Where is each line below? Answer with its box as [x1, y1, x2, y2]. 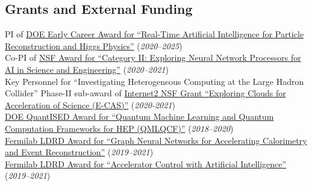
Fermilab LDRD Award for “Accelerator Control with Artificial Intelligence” [5, 157, 287, 170]
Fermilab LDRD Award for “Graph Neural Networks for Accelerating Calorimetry [5, 134, 307, 146]
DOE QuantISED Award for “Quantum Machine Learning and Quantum [5, 110, 274, 123]
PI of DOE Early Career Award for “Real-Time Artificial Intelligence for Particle [5, 28, 304, 40]
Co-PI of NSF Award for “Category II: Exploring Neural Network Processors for [5, 51, 301, 64]
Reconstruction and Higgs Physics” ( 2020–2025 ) [5, 39, 183, 52]
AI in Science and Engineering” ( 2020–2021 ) [5, 63, 169, 75]
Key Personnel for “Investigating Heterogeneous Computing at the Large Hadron [5, 75, 304, 87]
